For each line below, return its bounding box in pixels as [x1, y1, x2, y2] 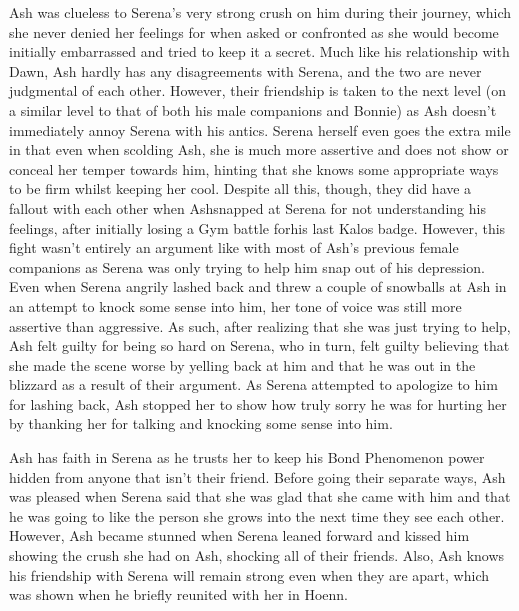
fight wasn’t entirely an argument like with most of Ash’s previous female [9, 237, 459, 258]
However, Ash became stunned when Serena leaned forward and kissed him [9, 525, 470, 546]
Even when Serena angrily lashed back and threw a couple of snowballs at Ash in [9, 276, 507, 297]
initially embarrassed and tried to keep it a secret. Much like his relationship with [9, 41, 510, 62]
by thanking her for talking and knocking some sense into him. [9, 413, 393, 434]
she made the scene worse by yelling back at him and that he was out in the [9, 354, 476, 375]
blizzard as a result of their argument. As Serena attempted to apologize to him [9, 374, 498, 395]
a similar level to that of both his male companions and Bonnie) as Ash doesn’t [9, 99, 497, 120]
